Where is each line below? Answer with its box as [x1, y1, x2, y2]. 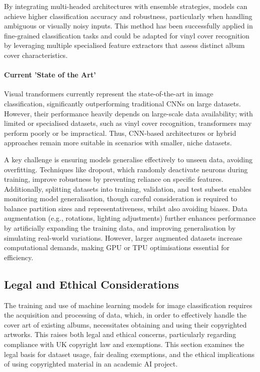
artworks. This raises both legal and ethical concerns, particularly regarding [4, 329, 236, 340]
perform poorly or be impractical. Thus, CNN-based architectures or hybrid [4, 127, 236, 138]
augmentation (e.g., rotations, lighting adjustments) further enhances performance [4, 213, 256, 223]
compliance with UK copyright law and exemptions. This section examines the [4, 339, 244, 350]
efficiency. [4, 252, 33, 262]
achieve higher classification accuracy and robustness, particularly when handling [4, 10, 252, 21]
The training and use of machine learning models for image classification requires [4, 300, 252, 310]
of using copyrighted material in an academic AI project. [4, 359, 178, 369]
